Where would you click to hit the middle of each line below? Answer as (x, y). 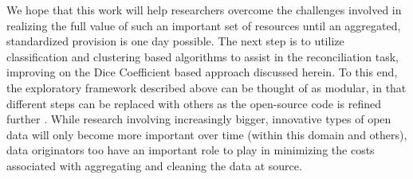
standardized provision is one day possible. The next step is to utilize (175, 41)
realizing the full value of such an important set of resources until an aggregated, (204, 25)
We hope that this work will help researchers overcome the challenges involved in (204, 10)
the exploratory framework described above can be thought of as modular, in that (206, 87)
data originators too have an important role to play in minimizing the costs (191, 150)
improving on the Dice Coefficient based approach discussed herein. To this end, (202, 72)
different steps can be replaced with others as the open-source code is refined (194, 103)
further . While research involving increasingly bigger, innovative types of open (199, 119)
